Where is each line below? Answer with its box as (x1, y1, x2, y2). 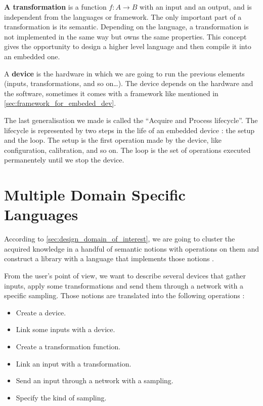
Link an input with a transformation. (16, 358, 131, 369)
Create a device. (16, 307, 66, 317)
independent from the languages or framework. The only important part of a (4, 11, 242, 22)
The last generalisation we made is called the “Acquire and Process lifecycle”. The (4, 114, 258, 125)
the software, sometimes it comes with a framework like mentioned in (4, 88, 218, 98)
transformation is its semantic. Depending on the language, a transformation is (4, 21, 249, 32)
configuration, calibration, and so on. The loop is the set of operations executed (4, 144, 251, 155)
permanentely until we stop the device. (4, 154, 124, 165)
